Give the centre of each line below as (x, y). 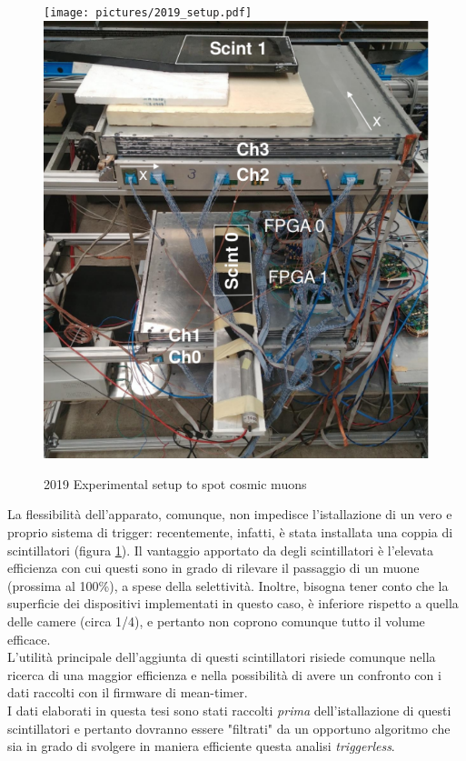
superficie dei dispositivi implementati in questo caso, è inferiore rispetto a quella (233, 603)
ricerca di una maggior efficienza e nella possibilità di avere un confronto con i (224, 674)
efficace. (29, 639)
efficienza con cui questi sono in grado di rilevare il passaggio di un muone (213, 568)
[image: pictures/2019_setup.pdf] (148, 13)
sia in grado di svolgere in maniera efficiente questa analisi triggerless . (201, 746)
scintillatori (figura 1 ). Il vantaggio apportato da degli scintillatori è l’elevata (220, 550)
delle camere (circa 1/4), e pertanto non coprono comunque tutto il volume (216, 621)
